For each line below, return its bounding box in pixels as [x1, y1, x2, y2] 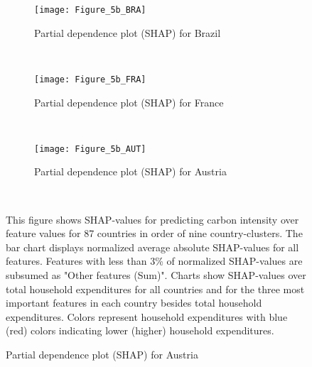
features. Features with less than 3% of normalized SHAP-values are [6, 253, 303, 268]
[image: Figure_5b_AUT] [34, 143, 146, 154]
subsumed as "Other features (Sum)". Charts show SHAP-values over [6, 267, 306, 282]
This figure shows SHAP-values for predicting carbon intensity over [6, 212, 299, 226]
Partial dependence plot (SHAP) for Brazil [34, 25, 221, 40]
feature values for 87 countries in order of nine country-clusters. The [6, 226, 303, 241]
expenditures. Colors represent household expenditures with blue [6, 309, 288, 324]
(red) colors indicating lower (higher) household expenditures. [6, 323, 274, 338]
